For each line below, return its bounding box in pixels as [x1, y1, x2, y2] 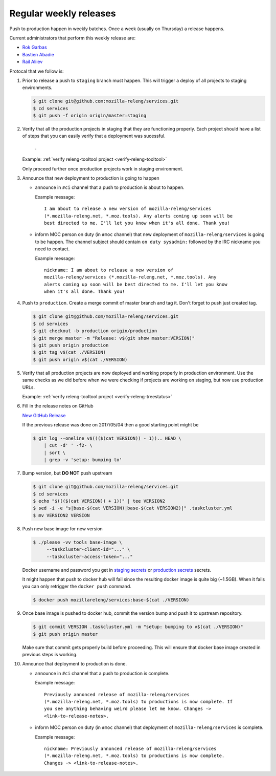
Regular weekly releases [9, 8, 116, 19]
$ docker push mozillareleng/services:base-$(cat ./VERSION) [33, 597, 190, 603]
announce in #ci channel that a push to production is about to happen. [35, 184, 185, 190]
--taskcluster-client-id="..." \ [46, 547, 130, 552]
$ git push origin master [33, 631, 98, 637]
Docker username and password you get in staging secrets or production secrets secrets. [22, 567, 212, 573]
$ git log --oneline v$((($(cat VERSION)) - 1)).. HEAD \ [33, 436, 181, 441]
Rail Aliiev [22, 59, 43, 65]
